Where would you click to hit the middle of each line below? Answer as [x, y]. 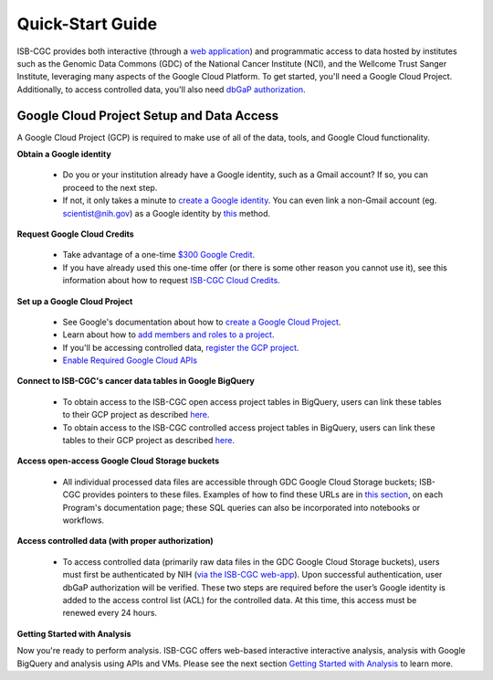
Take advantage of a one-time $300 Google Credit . [159, 255]
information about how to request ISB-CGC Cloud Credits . [171, 281]
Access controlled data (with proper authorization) [115, 541]
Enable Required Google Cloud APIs [130, 360]
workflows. [84, 520]
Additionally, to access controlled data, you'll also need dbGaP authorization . [161, 89]
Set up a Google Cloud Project [75, 301]
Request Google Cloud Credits [75, 234]
